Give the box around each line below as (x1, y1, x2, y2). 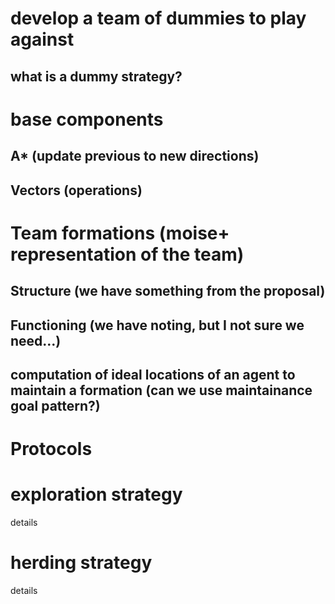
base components (10, 108, 164, 131)
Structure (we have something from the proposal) (10, 283, 326, 300)
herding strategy (10, 552, 153, 574)
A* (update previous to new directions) (10, 148, 260, 165)
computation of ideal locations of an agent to (10, 366, 296, 383)
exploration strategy (10, 483, 183, 506)
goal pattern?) (10, 397, 101, 414)
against (10, 28, 75, 51)
